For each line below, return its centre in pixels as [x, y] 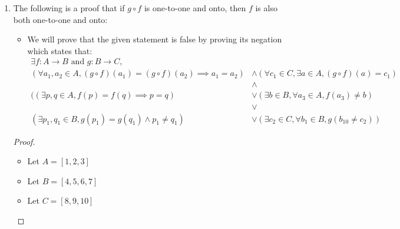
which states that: [60, 50]
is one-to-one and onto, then [195, 8]
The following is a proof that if [69, 8]
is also [266, 8]
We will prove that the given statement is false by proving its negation [155, 39]
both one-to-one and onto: [60, 19]
